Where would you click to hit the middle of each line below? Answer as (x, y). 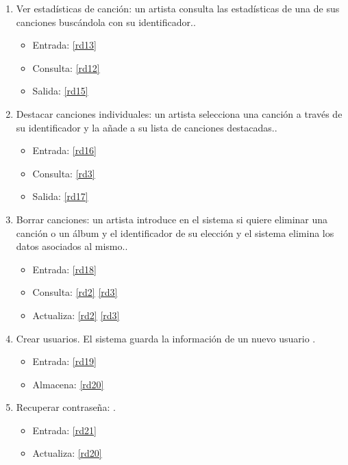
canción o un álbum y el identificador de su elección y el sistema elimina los (175, 232)
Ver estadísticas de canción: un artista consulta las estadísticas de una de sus (178, 8)
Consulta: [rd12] (66, 67)
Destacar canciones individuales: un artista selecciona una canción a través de (179, 113)
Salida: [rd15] (60, 91)
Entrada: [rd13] (64, 45)
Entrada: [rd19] (64, 361)
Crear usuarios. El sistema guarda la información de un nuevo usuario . (166, 338)
